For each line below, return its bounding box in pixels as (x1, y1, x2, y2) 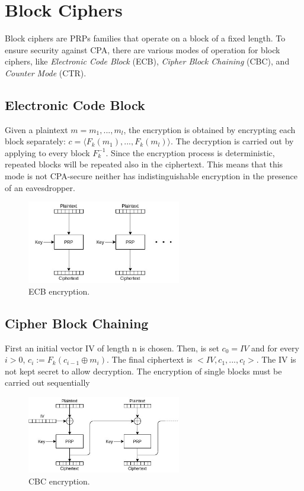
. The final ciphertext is (107, 353, 193, 366)
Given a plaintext (5, 123, 68, 135)
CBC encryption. (28, 474, 90, 487)
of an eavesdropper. (5, 181, 75, 193)
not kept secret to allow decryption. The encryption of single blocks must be (5, 364, 282, 377)
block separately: (5, 135, 66, 147)
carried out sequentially (5, 376, 90, 389)
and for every (251, 341, 299, 354)
